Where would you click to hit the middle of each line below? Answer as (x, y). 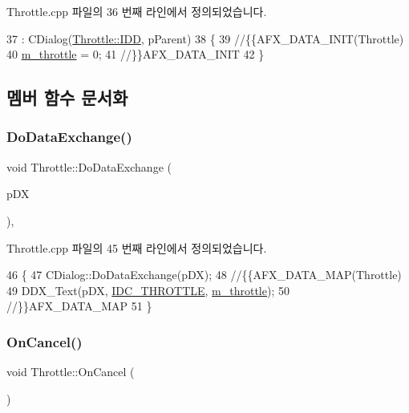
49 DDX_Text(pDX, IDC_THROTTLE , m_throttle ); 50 (148, 290)
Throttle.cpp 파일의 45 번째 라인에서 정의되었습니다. (137, 247)
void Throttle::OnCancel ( (71, 372)
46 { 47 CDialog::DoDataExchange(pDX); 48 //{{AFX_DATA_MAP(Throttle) (204, 275)
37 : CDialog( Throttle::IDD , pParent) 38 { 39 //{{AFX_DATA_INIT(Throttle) (205, 38)
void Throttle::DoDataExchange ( (89, 166)
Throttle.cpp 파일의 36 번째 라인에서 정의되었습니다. (137, 11)
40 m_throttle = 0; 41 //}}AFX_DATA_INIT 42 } (136, 54)
